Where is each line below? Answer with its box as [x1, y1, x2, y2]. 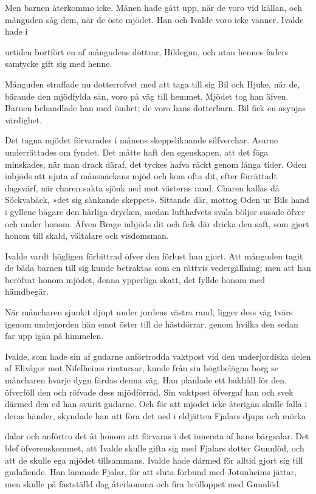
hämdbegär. [5, 285, 49, 298]
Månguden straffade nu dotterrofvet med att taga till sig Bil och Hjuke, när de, [5, 77, 300, 90]
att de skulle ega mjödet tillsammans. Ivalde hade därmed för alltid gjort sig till [5, 453, 303, 466]
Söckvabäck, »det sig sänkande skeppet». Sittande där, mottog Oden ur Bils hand [5, 193, 309, 206]
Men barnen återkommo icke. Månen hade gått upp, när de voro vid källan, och [5, 1, 303, 13]
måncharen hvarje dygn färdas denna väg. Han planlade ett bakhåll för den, [5, 374, 287, 386]
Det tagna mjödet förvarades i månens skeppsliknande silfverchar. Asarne [5, 134, 278, 146]
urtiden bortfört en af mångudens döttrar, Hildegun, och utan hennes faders [5, 45, 289, 58]
